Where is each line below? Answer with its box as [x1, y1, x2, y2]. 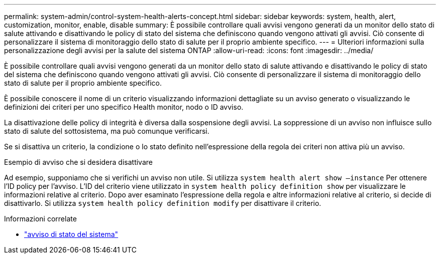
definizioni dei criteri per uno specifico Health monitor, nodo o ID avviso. [4, 103, 244, 111]
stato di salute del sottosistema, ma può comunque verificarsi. [4, 127, 209, 135]
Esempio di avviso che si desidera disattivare [4, 158, 153, 166]
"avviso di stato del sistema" [24, 230, 119, 238]
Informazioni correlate [4, 214, 77, 223]
